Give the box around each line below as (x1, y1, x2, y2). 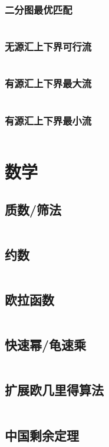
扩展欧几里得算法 (5, 381, 104, 399)
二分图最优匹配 (5, 2, 72, 17)
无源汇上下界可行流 (5, 39, 92, 54)
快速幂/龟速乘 (5, 336, 87, 354)
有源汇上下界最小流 (5, 113, 92, 127)
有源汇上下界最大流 (5, 76, 92, 91)
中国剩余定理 (5, 426, 79, 444)
